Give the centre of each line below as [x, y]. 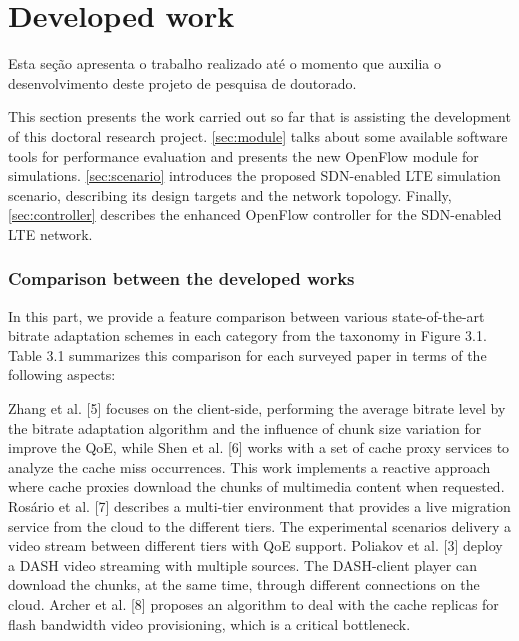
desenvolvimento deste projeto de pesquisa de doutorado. [182, 82]
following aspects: [62, 374]
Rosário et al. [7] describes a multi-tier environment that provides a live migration [259, 506]
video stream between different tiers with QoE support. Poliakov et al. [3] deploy [255, 545]
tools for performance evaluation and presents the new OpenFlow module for [243, 155]
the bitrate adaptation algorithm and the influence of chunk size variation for [245, 427]
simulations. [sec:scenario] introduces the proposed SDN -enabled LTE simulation [254, 175]
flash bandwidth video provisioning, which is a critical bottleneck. [209, 623]
